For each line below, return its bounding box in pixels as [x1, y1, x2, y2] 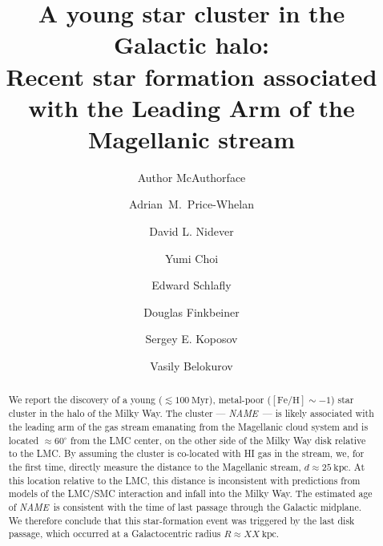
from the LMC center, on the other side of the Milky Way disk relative [70, 433, 366, 447]
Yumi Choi [164, 249, 219, 266]
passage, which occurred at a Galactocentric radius [8, 527, 221, 540]
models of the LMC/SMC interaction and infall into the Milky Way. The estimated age [8, 487, 373, 500]
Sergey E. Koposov [145, 330, 238, 347]
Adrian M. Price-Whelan [129, 196, 254, 212]
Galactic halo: [114, 28, 269, 61]
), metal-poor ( [208, 393, 272, 406]
